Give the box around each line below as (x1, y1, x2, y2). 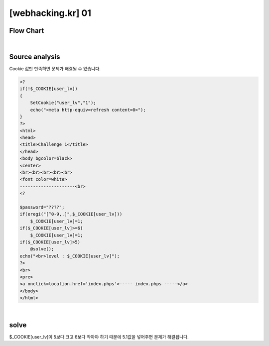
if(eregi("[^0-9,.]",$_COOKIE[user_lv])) (19, 212, 123, 217)
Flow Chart (9, 26, 44, 35)
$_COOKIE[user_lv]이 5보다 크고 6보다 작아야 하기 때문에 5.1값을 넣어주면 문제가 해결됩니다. (9, 334, 189, 340)
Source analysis (9, 52, 60, 61)
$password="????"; (19, 204, 65, 210)
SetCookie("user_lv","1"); (30, 100, 97, 106)
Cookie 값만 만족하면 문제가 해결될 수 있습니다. (9, 65, 101, 72)
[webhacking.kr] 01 (9, 7, 92, 18)
